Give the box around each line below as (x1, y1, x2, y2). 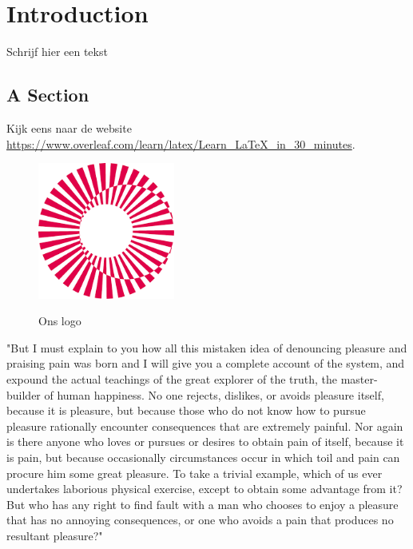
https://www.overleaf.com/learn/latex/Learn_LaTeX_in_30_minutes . (6, 135, 355, 152)
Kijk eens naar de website (6, 119, 132, 136)
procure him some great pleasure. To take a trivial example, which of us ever (6, 464, 383, 481)
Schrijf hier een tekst (6, 43, 108, 60)
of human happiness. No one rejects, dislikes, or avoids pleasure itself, (44, 386, 384, 403)
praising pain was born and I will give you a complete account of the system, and (6, 355, 405, 372)
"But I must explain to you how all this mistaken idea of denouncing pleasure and (6, 339, 407, 356)
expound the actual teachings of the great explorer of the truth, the (6, 371, 338, 388)
